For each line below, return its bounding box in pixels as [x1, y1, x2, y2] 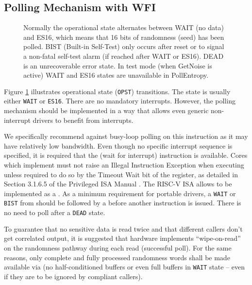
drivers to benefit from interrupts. [33, 115, 134, 125]
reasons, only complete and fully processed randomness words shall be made [4, 252, 230, 262]
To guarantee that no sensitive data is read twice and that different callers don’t [4, 223, 243, 234]
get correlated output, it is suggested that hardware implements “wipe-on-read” [4, 233, 241, 243]
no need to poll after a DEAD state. [4, 207, 105, 218]
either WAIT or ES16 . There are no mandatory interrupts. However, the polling [4, 96, 235, 106]
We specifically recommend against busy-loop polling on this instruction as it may [4, 131, 248, 141]
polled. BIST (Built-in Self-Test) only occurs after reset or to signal [23, 41, 224, 51]
